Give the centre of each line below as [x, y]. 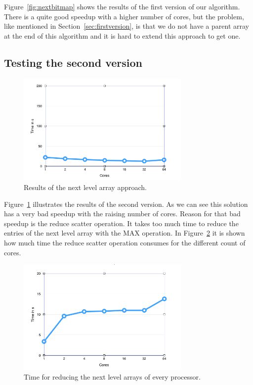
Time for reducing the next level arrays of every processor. [112, 377]
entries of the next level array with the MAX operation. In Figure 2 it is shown [125, 233]
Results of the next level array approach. [85, 187]
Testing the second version [73, 62]
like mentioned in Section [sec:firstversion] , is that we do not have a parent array [126, 26]
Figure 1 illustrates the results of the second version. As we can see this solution [126, 204]
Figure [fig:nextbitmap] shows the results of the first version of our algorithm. [122, 6]
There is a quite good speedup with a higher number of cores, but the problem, [124, 16]
